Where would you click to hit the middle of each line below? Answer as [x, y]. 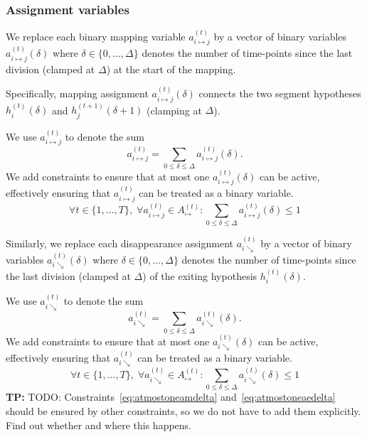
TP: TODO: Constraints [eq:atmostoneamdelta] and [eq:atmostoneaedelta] [171, 397]
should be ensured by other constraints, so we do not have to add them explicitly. [183, 411]
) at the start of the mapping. [171, 69]
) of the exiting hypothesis [200, 276]
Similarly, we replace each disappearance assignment [119, 243]
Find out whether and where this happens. [99, 425]
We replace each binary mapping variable [96, 37]
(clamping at [174, 110]
